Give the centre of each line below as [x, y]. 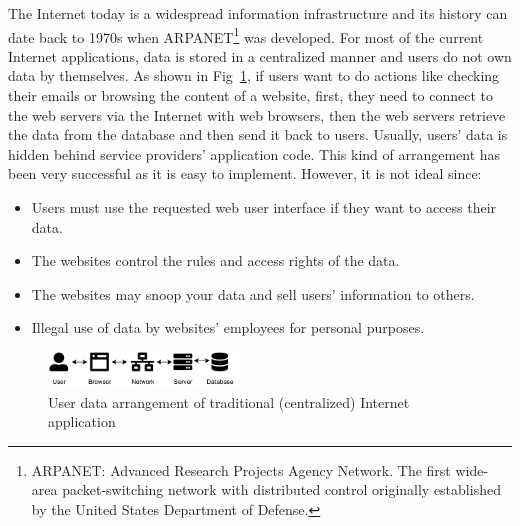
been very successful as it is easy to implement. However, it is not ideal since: [245, 173]
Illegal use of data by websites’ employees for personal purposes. [228, 327]
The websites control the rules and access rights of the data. [215, 260]
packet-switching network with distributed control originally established [281, 489]
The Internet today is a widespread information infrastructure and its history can [258, 13]
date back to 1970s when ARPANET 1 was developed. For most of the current [246, 35]
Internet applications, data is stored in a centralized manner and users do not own [260, 55]
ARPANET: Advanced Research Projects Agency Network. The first [241, 469]
